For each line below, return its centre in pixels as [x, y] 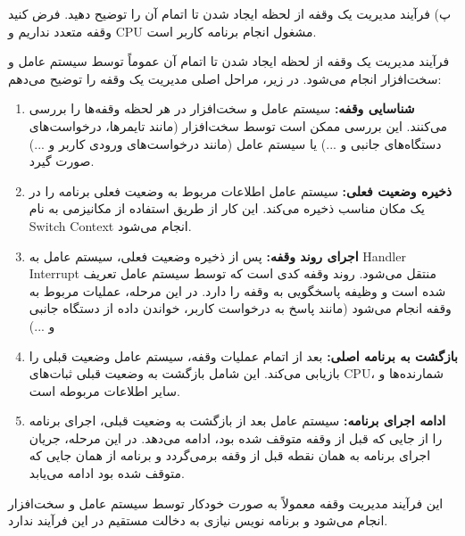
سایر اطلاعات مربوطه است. [104, 390]
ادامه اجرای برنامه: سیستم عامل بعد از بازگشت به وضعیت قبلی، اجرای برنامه [237, 421]
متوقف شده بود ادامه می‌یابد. [107, 473]
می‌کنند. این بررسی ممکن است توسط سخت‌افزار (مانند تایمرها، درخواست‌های [238, 125]
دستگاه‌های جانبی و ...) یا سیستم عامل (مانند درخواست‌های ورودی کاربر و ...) [235, 143]
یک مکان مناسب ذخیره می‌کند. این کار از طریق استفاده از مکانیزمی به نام [227, 208]
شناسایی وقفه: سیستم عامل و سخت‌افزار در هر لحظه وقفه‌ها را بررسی [222, 108]
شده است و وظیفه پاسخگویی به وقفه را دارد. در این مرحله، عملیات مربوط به [237, 290]
